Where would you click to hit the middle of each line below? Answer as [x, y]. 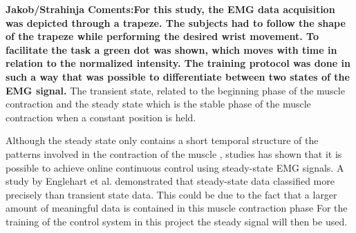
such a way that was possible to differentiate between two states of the [178, 76]
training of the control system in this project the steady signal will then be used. [177, 221]
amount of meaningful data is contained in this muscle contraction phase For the [177, 208]
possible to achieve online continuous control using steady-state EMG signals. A [175, 167]
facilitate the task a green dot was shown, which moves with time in [171, 49]
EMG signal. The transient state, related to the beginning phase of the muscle [175, 90]
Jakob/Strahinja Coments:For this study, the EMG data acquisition [170, 9]
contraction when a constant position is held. [101, 117]
